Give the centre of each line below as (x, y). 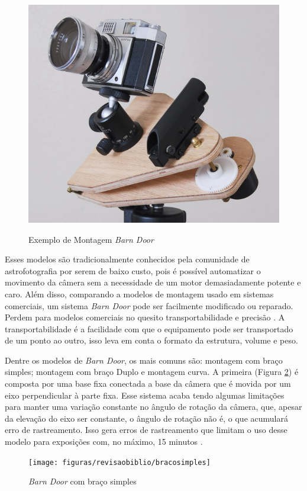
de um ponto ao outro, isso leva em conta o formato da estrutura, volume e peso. (151, 340)
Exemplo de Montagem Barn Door (91, 239)
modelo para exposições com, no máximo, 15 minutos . (104, 442)
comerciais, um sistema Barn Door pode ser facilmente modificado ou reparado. (149, 305)
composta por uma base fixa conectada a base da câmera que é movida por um (148, 384)
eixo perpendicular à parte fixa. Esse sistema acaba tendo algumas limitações (145, 395)
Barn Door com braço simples (83, 481)
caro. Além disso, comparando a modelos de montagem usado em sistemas (139, 293)
